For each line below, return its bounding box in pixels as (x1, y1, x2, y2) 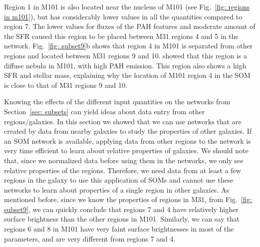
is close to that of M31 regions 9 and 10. (4, 79, 127, 90)
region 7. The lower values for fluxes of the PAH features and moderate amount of (4, 21, 256, 31)
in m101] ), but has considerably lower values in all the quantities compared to (4, 11, 243, 21)
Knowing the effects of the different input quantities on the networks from (4, 96, 231, 107)
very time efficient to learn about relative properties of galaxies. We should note (4, 145, 249, 156)
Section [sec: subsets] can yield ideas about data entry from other (4, 106, 205, 116)
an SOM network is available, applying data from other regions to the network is (4, 135, 251, 146)
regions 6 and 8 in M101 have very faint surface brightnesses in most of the (4, 224, 234, 234)
